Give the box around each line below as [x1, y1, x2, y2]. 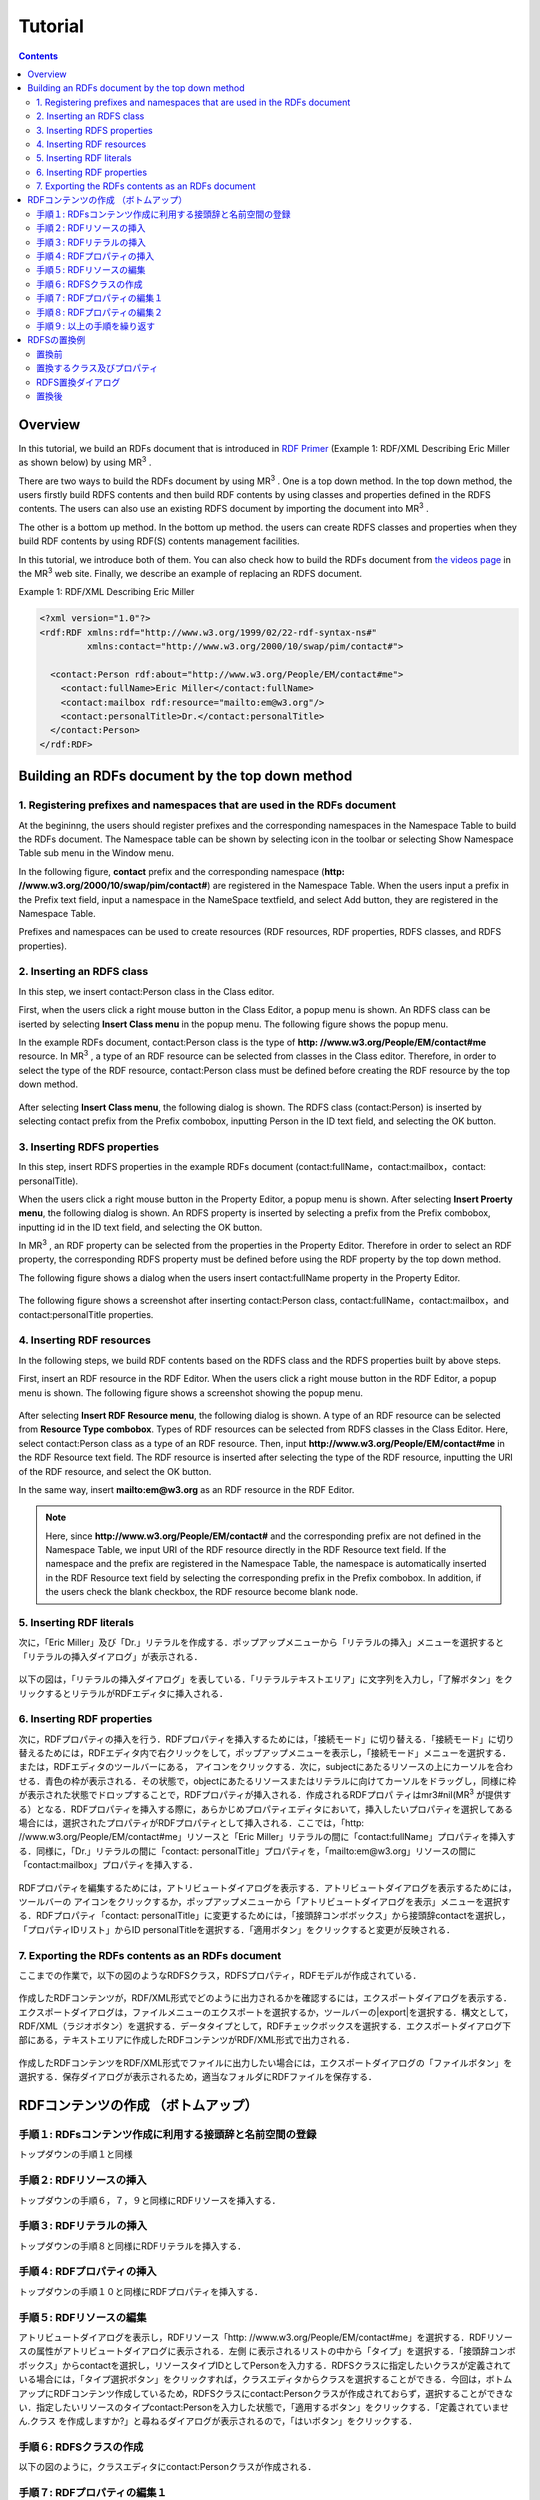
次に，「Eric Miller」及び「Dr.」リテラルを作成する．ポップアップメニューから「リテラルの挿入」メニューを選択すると [18, 1636, 505, 1649]
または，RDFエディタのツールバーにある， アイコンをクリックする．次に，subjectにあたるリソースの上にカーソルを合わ [18, 1761, 514, 1773]
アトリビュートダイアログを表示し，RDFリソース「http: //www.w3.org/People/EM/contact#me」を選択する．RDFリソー [18, 2331, 514, 2343]
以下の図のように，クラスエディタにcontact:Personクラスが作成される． [18, 2461, 317, 2473]
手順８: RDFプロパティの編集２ [36, 306, 164, 318]
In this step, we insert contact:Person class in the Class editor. [18, 985, 275, 997]
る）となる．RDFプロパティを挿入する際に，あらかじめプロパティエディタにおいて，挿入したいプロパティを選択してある [18, 1803, 514, 1815]
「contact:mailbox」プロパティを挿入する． [18, 1859, 199, 1871]
